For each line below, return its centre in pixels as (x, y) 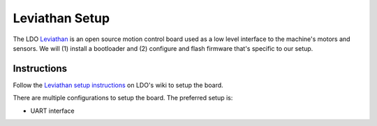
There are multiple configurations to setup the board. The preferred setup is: (123, 98)
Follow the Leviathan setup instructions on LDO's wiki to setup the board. (118, 85)
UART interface (52, 111)
